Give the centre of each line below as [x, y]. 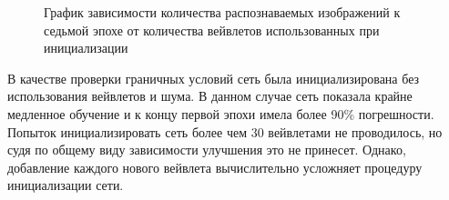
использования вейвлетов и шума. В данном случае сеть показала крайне [210, 96]
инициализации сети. [66, 185]
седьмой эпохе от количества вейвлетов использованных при [212, 30]
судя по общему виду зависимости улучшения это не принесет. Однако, [207, 150]
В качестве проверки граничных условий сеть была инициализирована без [214, 78]
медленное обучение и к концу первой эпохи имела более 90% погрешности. [221, 113]
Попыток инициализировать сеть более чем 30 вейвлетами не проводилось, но [225, 131]
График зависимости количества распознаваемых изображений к [222, 12]
